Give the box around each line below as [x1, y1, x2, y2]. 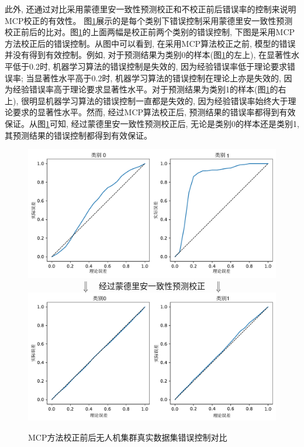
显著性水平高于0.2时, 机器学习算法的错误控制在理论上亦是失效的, [34, 71, 281, 84]
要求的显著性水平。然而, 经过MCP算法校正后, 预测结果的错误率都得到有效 [12, 106, 296, 118]
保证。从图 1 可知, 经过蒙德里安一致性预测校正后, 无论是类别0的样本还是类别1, [5, 117, 299, 129]
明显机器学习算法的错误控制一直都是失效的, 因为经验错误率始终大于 [29, 94, 288, 106]
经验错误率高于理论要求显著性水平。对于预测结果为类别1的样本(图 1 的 [12, 83, 278, 95]
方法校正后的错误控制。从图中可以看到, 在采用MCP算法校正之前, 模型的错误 [5, 37, 296, 49]
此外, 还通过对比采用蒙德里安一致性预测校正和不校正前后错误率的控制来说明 [5, 3, 296, 15]
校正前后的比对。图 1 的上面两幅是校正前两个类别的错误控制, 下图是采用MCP [5, 26, 295, 38]
